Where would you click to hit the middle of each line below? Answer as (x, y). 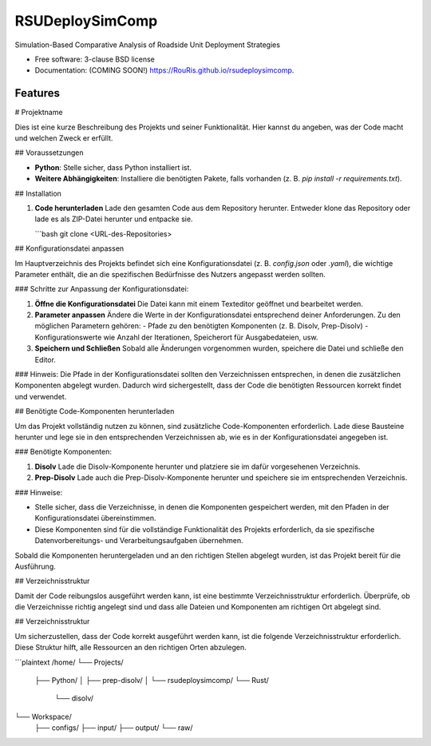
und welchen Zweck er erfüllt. (64, 138)
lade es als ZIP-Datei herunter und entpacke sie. (114, 219)
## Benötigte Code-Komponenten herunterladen (95, 411)
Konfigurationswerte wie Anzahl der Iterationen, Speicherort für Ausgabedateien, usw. (176, 337)
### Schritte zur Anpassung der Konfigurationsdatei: (102, 289)
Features (37, 93)
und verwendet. (41, 396)
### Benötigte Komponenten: (63, 452)
